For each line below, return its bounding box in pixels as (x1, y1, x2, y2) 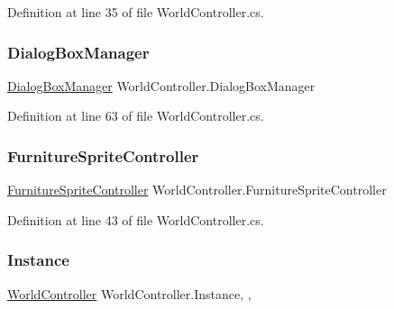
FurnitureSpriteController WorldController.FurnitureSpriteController (7, 180, 387, 199)
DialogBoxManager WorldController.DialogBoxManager (7, 76, 316, 95)
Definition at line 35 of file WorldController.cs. (7, 3, 264, 21)
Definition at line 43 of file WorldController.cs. (7, 210, 264, 229)
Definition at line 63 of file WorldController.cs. (7, 106, 264, 125)
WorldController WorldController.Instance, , (7, 284, 252, 303)
